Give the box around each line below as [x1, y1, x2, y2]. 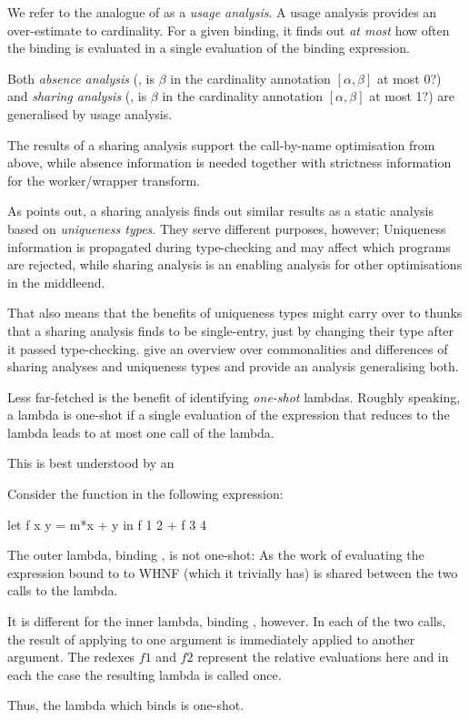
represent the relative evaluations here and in [197, 647, 449, 666]
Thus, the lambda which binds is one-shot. [7, 695, 244, 715]
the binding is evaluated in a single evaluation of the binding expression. [7, 38, 410, 57]
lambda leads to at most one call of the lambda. [7, 422, 274, 441]
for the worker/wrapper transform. [7, 170, 200, 189]
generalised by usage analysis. [7, 104, 173, 123]
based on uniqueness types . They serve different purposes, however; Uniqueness [7, 218, 446, 238]
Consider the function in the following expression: [7, 484, 284, 503]
